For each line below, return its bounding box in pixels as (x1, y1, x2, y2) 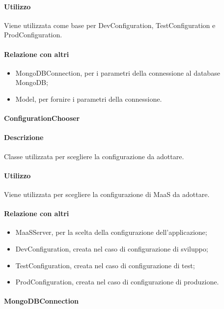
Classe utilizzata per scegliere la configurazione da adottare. (4, 151, 184, 161)
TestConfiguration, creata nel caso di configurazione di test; (15, 260, 195, 270)
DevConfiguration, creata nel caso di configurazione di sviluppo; (15, 243, 208, 253)
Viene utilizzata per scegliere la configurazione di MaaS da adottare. (4, 189, 210, 199)
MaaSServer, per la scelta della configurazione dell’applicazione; (15, 227, 207, 237)
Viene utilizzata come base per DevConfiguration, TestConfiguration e (4, 20, 216, 30)
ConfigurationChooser (4, 113, 80, 123)
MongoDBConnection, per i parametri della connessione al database (15, 67, 220, 78)
